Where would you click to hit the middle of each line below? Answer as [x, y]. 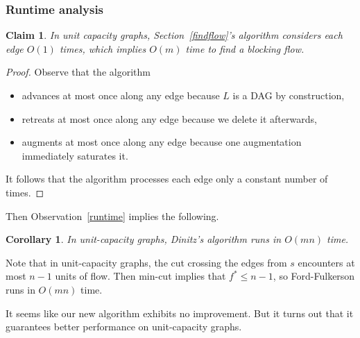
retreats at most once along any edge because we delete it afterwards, [169, 118]
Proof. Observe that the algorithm [78, 72]
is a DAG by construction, [289, 95]
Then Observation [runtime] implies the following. [112, 216]
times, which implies [103, 48]
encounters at [326, 262]
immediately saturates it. [75, 155]
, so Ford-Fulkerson [314, 276]
